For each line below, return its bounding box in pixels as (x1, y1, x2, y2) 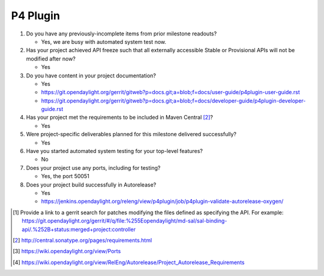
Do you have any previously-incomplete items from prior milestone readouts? (26, 30, 217, 37)
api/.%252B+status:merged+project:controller (22, 226, 136, 233)
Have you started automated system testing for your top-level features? (26, 148, 203, 155)
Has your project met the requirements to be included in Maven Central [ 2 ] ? (26, 114, 213, 121)
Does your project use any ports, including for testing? (26, 164, 161, 171)
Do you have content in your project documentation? (26, 72, 156, 79)
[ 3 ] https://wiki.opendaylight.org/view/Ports (13, 248, 121, 255)
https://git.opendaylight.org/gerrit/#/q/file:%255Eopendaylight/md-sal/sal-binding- (22, 217, 227, 224)
